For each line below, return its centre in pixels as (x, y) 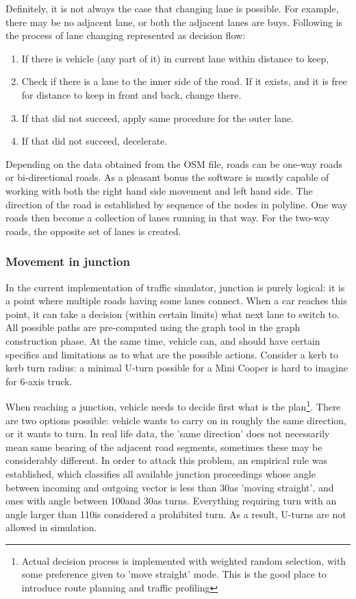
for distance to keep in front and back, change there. (131, 94)
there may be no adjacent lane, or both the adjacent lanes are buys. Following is (174, 22)
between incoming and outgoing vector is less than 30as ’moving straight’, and (170, 487)
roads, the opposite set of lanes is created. (93, 231)
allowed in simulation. (51, 527)
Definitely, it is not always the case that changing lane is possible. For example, (172, 8)
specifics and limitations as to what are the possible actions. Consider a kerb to (172, 354)
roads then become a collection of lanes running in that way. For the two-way (168, 218)
